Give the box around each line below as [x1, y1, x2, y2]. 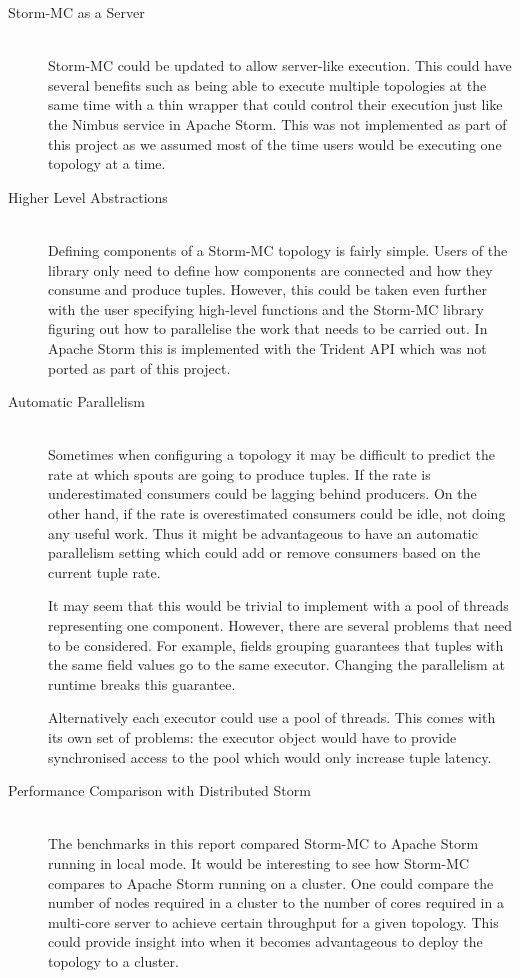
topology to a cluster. [48, 950, 179, 971]
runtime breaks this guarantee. [48, 673, 236, 694]
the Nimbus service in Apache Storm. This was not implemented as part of [48, 113, 507, 134]
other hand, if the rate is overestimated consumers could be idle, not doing [48, 503, 506, 524]
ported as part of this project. [48, 357, 231, 378]
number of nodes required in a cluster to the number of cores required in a [48, 892, 504, 913]
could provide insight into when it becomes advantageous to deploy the [48, 931, 483, 952]
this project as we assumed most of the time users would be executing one [48, 133, 502, 154]
